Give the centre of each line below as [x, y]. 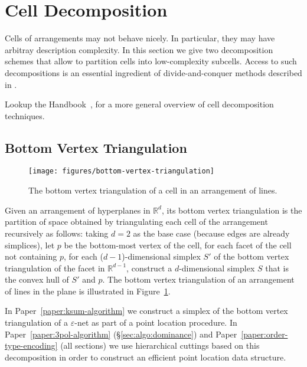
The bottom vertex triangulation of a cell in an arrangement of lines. [153, 190]
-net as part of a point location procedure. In [156, 322]
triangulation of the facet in [55, 268]
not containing [31, 256]
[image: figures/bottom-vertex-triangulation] [121, 171]
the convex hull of [37, 279]
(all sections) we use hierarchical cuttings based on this [160, 345]
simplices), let [30, 245]
